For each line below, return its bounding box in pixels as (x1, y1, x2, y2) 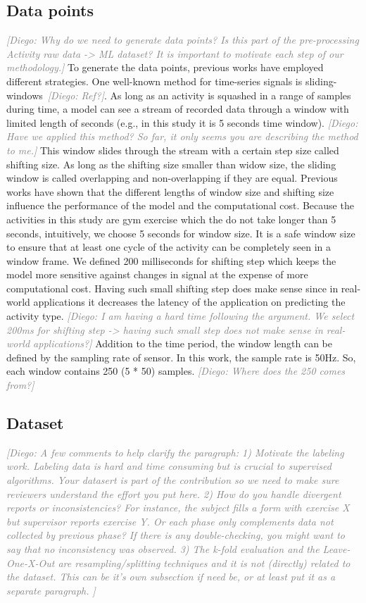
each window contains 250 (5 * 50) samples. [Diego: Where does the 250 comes (6, 363, 346, 378)
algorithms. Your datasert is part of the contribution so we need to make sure (6, 473, 339, 487)
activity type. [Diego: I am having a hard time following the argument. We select (6, 309, 355, 323)
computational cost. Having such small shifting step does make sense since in (6, 280, 339, 295)
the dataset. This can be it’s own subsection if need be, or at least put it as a (6, 569, 336, 584)
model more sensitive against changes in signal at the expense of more (6, 267, 308, 282)
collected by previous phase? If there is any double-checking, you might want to (6, 528, 345, 542)
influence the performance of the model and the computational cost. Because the (6, 198, 354, 213)
